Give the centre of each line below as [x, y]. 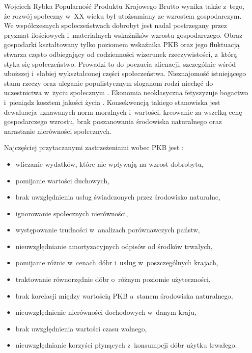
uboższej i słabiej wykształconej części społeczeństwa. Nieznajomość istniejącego [125, 73]
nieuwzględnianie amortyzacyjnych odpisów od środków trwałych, [114, 246]
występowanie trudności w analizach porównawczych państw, [108, 230]
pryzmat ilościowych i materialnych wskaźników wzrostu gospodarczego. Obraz [123, 35]
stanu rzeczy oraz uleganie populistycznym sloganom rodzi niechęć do [109, 83]
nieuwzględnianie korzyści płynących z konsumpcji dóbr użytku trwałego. [126, 345]
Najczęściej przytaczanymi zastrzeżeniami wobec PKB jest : [94, 147]
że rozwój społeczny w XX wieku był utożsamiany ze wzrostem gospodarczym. [123, 15]
